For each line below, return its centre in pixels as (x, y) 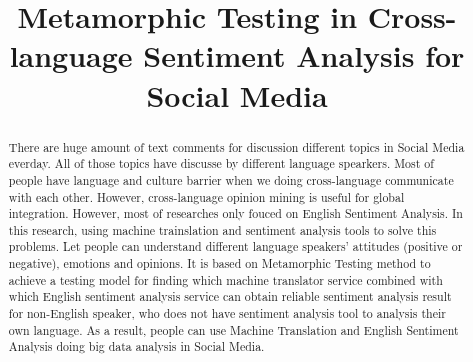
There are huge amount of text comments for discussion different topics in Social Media (236, 146)
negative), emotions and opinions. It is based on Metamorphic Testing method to (219, 263)
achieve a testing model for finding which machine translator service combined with (225, 279)
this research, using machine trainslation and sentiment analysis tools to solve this (222, 229)
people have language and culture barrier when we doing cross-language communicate (231, 179)
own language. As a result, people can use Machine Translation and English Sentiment (233, 329)
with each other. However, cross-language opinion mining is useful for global (206, 196)
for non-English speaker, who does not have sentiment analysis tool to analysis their (227, 313)
